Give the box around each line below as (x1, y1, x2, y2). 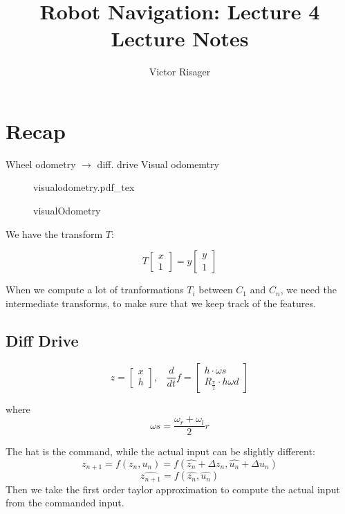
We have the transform (6, 226, 103, 241)
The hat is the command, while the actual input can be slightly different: (6, 444, 315, 459)
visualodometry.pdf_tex (33, 180, 135, 194)
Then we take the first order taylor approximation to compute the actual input (6, 481, 340, 496)
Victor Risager (149, 64, 211, 79)
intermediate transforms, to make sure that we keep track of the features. (6, 295, 316, 310)
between (198, 282, 233, 297)
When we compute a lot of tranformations (6, 282, 184, 297)
